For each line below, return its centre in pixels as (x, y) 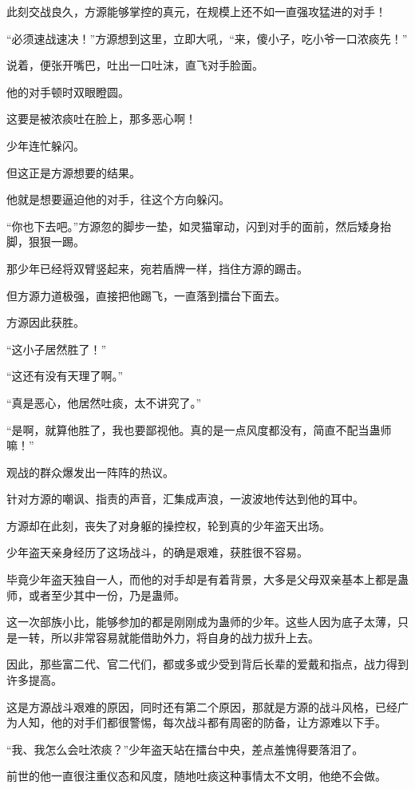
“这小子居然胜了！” (57, 349)
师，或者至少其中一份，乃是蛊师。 (96, 595)
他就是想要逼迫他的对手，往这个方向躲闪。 (118, 199)
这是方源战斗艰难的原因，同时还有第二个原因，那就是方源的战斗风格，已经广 (207, 706)
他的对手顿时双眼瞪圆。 (68, 91)
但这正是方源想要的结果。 (73, 172)
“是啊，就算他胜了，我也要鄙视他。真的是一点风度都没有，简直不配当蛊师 (199, 429)
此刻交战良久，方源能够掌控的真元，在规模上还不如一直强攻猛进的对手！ (196, 11)
